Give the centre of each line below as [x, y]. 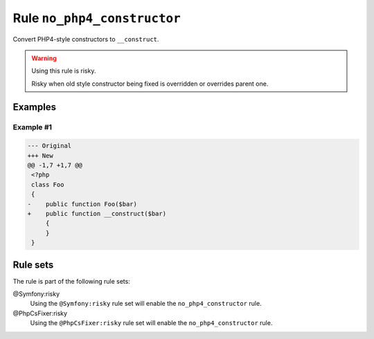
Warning [44, 58]
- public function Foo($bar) [82, 204]
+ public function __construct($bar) [97, 214]
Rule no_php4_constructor [97, 18]
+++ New [40, 155]
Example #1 [32, 127]
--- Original [50, 146]
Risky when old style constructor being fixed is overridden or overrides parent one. [150, 84]
